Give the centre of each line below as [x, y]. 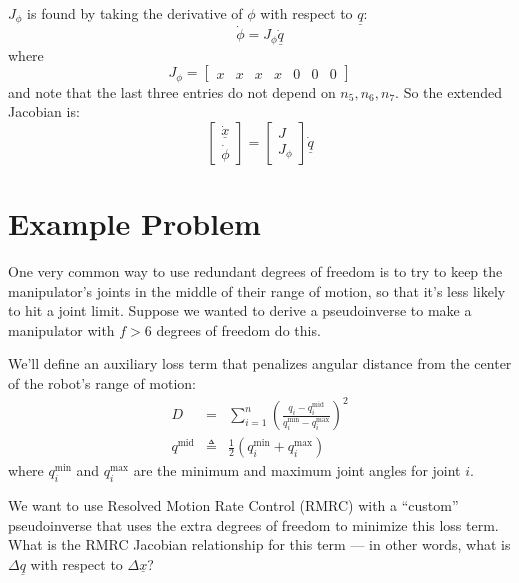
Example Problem [134, 223]
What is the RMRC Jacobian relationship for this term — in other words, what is [259, 544]
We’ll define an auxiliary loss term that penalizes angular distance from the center [260, 363]
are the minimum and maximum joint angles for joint [297, 470]
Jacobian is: [44, 111]
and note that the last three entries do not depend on [172, 91]
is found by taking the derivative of [135, 13]
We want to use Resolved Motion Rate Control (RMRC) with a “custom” [233, 504]
